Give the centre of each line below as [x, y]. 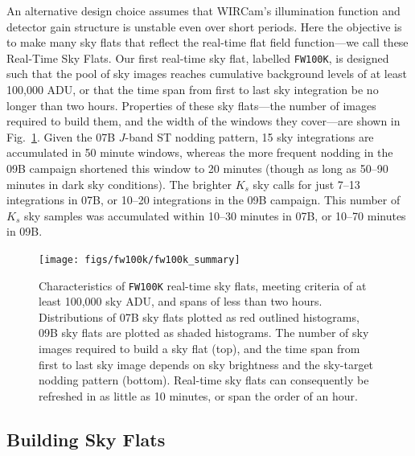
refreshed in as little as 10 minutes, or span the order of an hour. [198, 395]
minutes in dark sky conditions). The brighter [119, 184]
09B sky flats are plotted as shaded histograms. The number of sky [204, 333]
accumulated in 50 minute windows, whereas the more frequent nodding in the [200, 152]
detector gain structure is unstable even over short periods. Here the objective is [204, 26]
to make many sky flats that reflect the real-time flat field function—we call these [207, 42]
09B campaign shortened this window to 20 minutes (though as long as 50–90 [197, 168]
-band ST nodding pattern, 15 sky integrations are [249, 136]
